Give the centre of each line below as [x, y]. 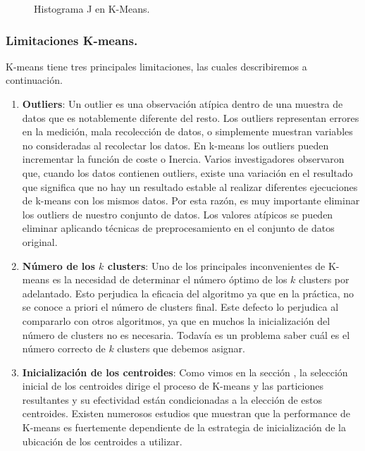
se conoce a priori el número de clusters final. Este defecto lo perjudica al [180, 307]
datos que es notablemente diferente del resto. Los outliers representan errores [191, 117]
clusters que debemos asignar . [181, 348]
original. [40, 241]
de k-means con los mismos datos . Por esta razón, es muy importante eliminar [191, 200]
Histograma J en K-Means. [92, 8]
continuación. [34, 80]
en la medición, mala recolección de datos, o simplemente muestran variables [187, 131]
